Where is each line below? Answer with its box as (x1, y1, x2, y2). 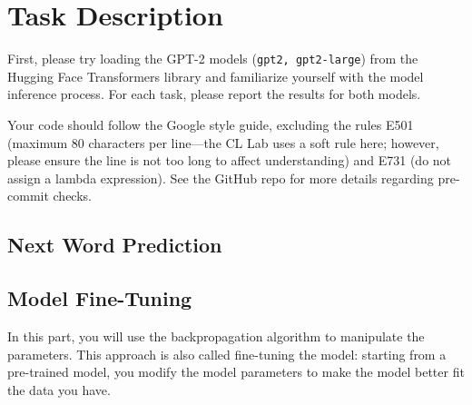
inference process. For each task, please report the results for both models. (7, 84, 421, 104)
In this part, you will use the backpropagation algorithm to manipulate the (7, 326, 425, 345)
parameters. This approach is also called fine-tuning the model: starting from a (7, 344, 447, 363)
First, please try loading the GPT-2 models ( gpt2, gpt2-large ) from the (7, 49, 418, 68)
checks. (53, 186, 92, 205)
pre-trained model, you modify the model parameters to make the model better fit (7, 362, 465, 381)
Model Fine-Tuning (7, 284, 192, 312)
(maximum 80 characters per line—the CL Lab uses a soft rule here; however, (7, 133, 439, 152)
